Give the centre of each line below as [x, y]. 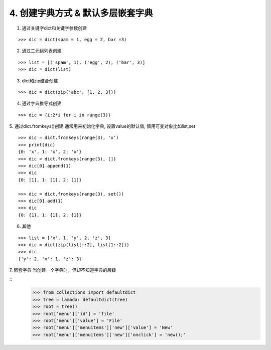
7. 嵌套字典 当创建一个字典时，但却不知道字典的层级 [63, 270]
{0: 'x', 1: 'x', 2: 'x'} [50, 152]
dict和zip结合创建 [40, 81]
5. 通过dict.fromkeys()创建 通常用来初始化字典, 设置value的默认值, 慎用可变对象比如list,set [102, 126]
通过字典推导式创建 [42, 103]
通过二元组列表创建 [42, 51]
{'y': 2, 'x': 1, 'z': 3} [50, 259]
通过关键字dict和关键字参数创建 [54, 28]
